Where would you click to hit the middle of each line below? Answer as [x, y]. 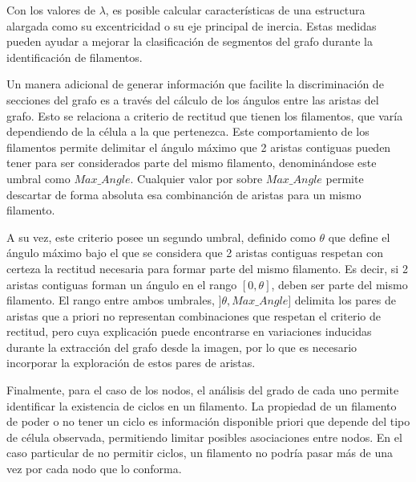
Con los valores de [51, 10]
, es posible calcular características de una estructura [235, 10]
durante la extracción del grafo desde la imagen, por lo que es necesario [182, 347]
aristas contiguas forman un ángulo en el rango [122, 284]
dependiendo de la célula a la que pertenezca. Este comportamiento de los [188, 131]
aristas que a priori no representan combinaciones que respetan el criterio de [194, 315]
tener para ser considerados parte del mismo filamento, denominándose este [192, 163]
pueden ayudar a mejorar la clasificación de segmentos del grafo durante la [190, 41]
